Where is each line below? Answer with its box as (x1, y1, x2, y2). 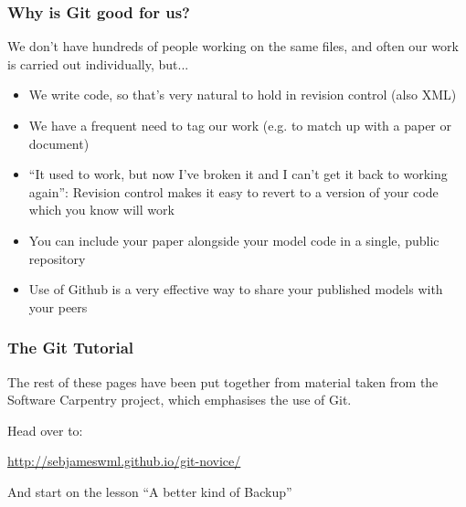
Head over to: (7, 420, 83, 439)
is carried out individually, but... (7, 54, 189, 73)
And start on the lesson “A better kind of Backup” (7, 481, 292, 501)
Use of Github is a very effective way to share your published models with (28, 280, 443, 299)
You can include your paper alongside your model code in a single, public (28, 230, 440, 249)
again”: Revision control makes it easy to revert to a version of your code (28, 182, 439, 201)
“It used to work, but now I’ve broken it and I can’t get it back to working (28, 164, 448, 184)
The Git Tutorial (7, 336, 134, 359)
